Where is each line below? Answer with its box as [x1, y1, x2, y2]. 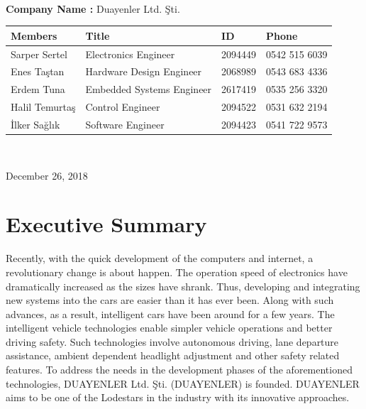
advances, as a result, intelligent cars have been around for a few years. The [6, 306, 335, 321]
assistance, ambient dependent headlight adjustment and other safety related [6, 348, 340, 363]
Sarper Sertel [11, 46, 67, 61]
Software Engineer [85, 116, 165, 131]
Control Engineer [85, 99, 160, 114]
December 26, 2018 [6, 168, 88, 182]
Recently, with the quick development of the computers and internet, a [6, 251, 314, 266]
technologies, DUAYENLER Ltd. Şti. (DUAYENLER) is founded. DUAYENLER [6, 376, 360, 391]
